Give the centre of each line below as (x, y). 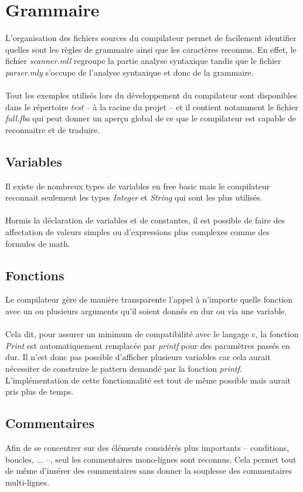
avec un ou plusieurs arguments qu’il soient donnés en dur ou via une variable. (146, 311)
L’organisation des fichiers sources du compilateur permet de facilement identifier (151, 38)
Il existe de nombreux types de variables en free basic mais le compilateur (138, 186)
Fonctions (35, 275)
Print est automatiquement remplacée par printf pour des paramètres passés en (148, 345)
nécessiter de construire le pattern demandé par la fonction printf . (124, 368)
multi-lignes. (28, 482)
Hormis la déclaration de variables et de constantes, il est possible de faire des (145, 220)
